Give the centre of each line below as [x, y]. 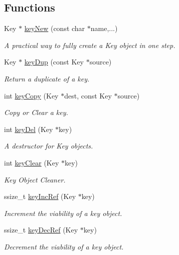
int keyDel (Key [29, 129]
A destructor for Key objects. [49, 146]
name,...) [104, 28]
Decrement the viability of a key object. [64, 246]
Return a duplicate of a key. [47, 78]
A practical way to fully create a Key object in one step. [90, 45]
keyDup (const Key [54, 62]
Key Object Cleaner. [35, 179]
